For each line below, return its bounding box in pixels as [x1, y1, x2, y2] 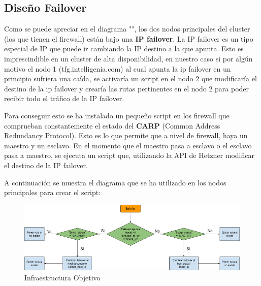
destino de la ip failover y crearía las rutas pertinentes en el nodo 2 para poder [4, 83, 249, 93]
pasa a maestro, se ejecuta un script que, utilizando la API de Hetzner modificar [4, 150, 254, 161]
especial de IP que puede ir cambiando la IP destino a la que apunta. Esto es [4, 43, 244, 54]
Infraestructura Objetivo [24, 272, 101, 282]
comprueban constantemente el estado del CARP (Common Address [4, 120, 220, 131]
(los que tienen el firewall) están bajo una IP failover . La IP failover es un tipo [4, 33, 253, 44]
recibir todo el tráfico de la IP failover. [4, 93, 124, 104]
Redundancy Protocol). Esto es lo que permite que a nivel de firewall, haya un [4, 130, 248, 141]
